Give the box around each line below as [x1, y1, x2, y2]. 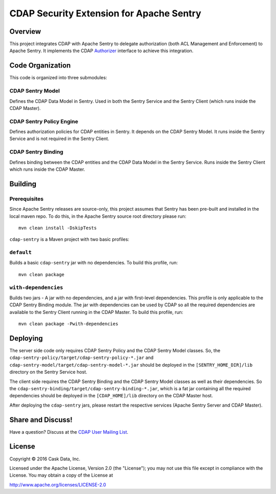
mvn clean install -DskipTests [18, 225, 97, 231]
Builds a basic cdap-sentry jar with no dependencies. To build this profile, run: [9, 260, 178, 266]
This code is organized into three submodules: [9, 75, 107, 81]
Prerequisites [9, 195, 43, 202]
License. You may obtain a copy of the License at [9, 472, 113, 478]
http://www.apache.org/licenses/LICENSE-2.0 [9, 481, 106, 488]
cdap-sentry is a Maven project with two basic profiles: [9, 236, 130, 242]
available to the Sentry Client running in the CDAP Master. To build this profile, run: [9, 309, 183, 315]
